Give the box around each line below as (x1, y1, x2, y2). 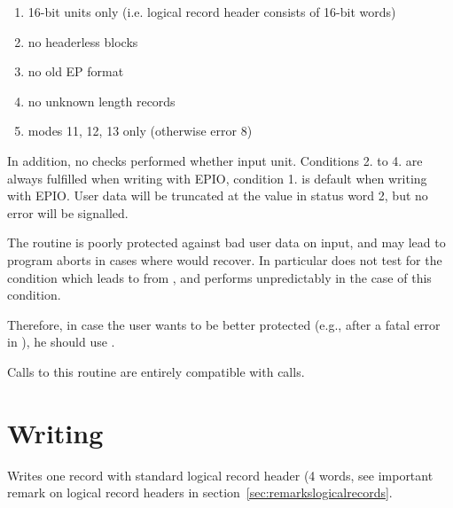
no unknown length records (27, 91, 176, 110)
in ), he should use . (7, 332, 115, 351)
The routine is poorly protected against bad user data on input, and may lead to (7, 233, 446, 252)
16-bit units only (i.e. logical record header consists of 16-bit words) (27, 3, 396, 20)
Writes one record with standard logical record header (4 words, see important (7, 465, 433, 484)
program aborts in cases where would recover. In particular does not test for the (7, 250, 442, 269)
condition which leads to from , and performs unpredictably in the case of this (7, 268, 432, 286)
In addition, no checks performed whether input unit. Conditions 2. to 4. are (7, 151, 423, 169)
